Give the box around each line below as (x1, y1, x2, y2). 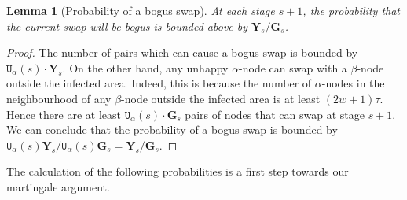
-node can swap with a (239, 59, 347, 76)
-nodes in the (321, 75, 385, 91)
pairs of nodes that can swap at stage (185, 106, 365, 122)
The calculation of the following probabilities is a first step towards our (6, 163, 349, 180)
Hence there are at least (6, 106, 121, 122)
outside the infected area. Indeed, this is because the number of (6, 75, 312, 91)
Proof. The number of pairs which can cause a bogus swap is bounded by (6, 44, 358, 61)
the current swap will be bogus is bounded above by (6, 17, 248, 34)
